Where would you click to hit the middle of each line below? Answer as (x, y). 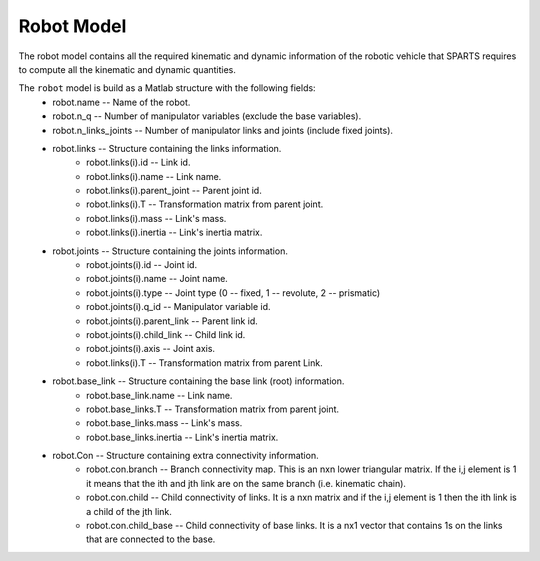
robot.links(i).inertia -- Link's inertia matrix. (174, 232)
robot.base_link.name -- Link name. (159, 395)
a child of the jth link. (129, 511)
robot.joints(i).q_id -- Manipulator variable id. (178, 307)
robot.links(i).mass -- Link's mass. (156, 218)
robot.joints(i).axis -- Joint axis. (150, 349)
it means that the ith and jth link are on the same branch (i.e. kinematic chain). (246, 483)
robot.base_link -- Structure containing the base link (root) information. (198, 381)
